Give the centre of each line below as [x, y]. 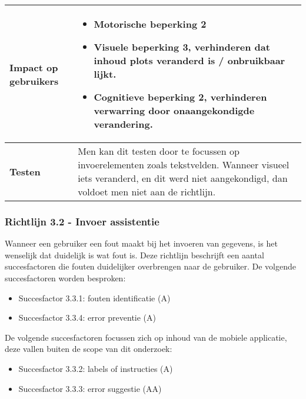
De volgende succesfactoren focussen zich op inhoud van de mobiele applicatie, [146, 337]
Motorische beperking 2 [150, 24]
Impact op [34, 67]
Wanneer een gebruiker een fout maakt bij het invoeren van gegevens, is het [141, 243]
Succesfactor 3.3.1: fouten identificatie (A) [94, 297]
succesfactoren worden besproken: [65, 278]
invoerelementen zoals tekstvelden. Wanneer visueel [184, 164]
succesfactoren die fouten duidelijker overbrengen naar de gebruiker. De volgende [150, 266]
